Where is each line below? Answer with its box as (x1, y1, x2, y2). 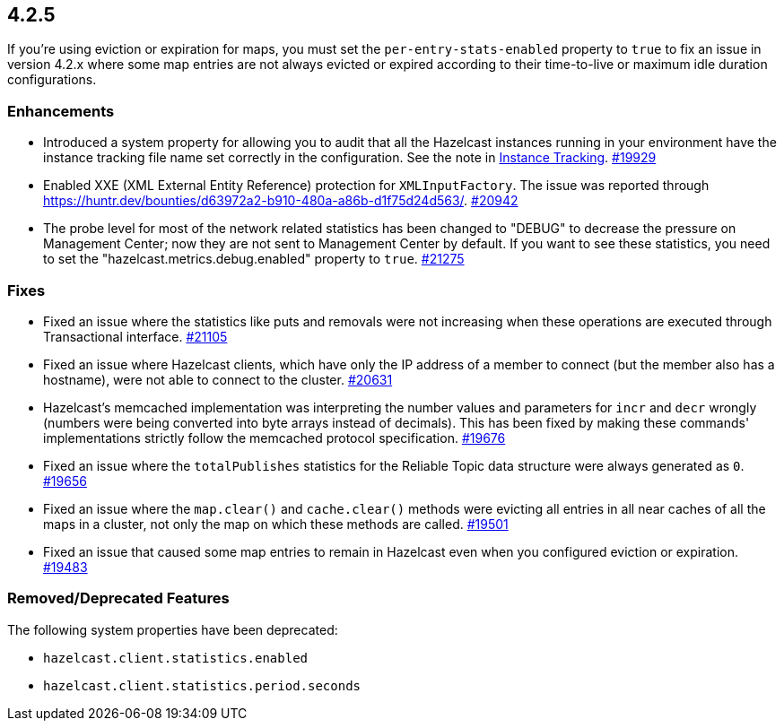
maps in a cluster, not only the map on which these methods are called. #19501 (43, 516, 509, 532)
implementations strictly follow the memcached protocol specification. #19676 (43, 429, 506, 446)
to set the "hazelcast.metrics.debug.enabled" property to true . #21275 (43, 251, 465, 267)
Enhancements (7, 101, 115, 120)
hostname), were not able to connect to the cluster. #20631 (43, 371, 393, 387)
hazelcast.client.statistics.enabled (43, 650, 309, 665)
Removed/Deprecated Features (7, 589, 230, 608)
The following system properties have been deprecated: (7, 621, 338, 637)
